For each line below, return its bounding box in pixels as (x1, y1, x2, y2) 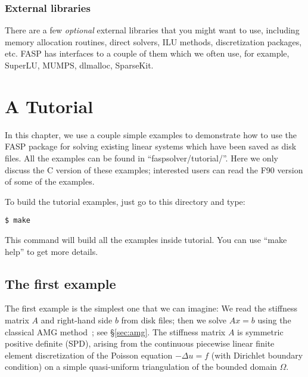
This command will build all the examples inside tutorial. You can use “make (5, 233, 287, 245)
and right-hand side (41, 313, 113, 326)
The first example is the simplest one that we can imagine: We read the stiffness (5, 302, 297, 314)
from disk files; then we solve (121, 313, 226, 326)
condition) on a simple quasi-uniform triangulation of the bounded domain (5, 360, 277, 373)
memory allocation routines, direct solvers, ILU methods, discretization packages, (5, 35, 302, 48)
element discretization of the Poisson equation (5, 348, 173, 361)
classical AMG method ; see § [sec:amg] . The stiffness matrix (5, 325, 226, 338)
